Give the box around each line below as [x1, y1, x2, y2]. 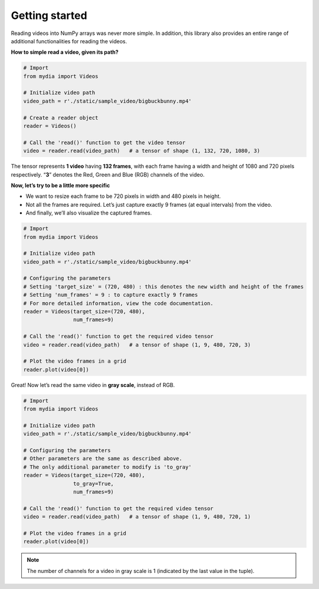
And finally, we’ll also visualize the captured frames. [25, 209, 152, 216]
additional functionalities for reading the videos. [11, 37, 127, 44]
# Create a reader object [23, 114, 99, 121]
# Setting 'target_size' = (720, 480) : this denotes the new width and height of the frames [23, 283, 304, 290]
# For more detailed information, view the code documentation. [23, 300, 214, 306]
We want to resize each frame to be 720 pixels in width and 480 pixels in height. [25, 193, 221, 200]
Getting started [11, 9, 87, 22]
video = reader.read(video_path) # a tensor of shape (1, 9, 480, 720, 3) [23, 341, 251, 348]
